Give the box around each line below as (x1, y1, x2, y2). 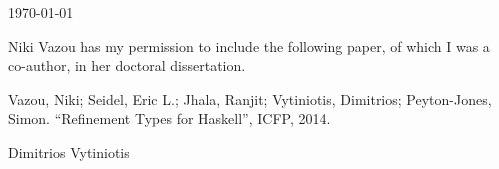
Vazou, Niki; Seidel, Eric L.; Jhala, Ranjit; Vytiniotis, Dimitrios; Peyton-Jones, (8, 88, 492, 109)
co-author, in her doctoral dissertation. (8, 55, 246, 76)
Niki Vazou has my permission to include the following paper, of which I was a (8, 35, 490, 56)
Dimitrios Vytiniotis (8, 141, 130, 162)
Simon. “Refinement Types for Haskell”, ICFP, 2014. (8, 108, 331, 129)
